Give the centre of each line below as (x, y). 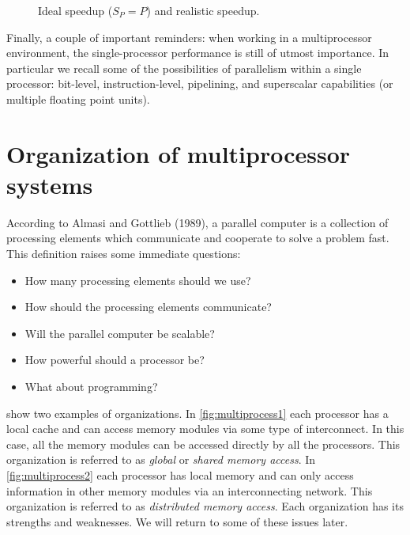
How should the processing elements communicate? (148, 307)
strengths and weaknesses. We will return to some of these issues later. (177, 521)
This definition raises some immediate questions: (124, 254)
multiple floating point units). (78, 99)
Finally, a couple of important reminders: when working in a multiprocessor (189, 37)
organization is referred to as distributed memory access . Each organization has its (205, 506)
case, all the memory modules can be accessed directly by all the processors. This (203, 444)
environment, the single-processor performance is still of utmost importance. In (198, 53)
